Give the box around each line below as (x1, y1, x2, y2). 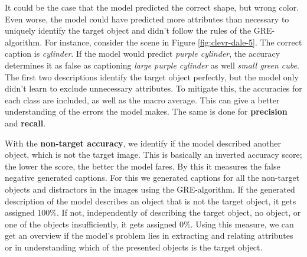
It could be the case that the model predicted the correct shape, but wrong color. (5, 1, 299, 13)
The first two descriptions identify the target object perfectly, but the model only (5, 70, 299, 83)
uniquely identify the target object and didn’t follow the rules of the (5, 24, 252, 37)
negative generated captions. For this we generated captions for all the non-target (5, 171, 300, 184)
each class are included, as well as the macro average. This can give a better (5, 93, 280, 106)
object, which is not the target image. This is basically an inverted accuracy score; (5, 148, 302, 161)
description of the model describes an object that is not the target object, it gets (5, 194, 296, 207)
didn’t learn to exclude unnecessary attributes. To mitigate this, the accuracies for (5, 82, 302, 95)
